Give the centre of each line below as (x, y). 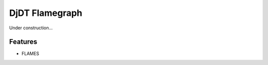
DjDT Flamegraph (46, 13)
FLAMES (30, 54)
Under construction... (31, 28)
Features (23, 42)
